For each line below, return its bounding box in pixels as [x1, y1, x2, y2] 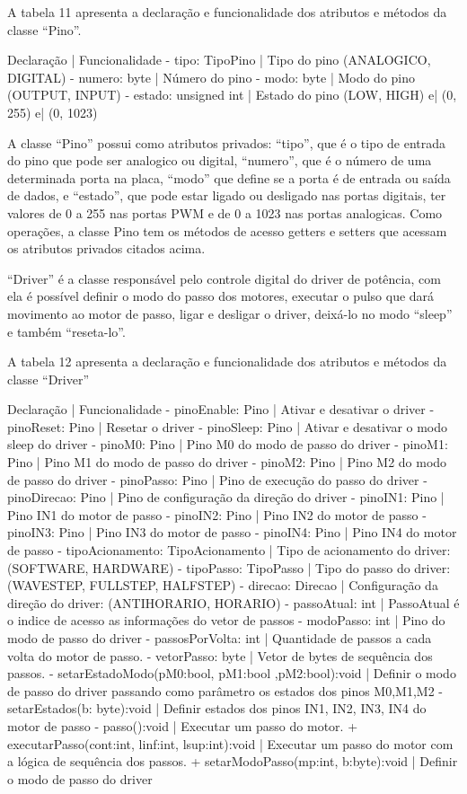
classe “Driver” [7, 369, 90, 388]
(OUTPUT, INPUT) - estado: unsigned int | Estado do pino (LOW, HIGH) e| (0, [7, 85, 457, 104]
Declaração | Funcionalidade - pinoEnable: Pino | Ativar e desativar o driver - [7, 400, 435, 419]
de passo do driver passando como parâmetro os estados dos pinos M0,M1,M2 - [7, 681, 443, 700]
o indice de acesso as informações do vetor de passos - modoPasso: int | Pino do [7, 611, 445, 630]
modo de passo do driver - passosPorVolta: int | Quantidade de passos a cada [7, 629, 432, 647]
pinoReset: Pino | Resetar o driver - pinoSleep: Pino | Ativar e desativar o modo [7, 417, 448, 436]
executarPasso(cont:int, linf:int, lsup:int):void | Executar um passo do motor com [7, 734, 454, 753]
